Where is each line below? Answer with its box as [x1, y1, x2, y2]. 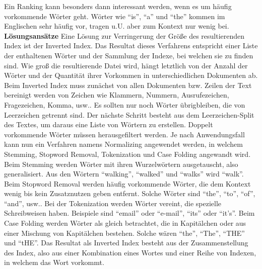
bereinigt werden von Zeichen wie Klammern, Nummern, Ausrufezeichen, [4, 89, 229, 100]
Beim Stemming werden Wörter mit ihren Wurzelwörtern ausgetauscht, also [4, 158, 238, 169]
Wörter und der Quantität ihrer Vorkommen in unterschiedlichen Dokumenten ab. [4, 70, 258, 80]
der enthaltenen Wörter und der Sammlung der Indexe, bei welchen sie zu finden [4, 50, 253, 60]
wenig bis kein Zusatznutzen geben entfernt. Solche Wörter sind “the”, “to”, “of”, [4, 188, 255, 199]
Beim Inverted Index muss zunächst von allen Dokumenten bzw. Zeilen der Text [4, 79, 252, 90]
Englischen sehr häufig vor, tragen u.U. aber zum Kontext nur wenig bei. [4, 21, 229, 31]
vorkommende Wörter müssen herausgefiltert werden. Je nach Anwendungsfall [4, 129, 245, 139]
